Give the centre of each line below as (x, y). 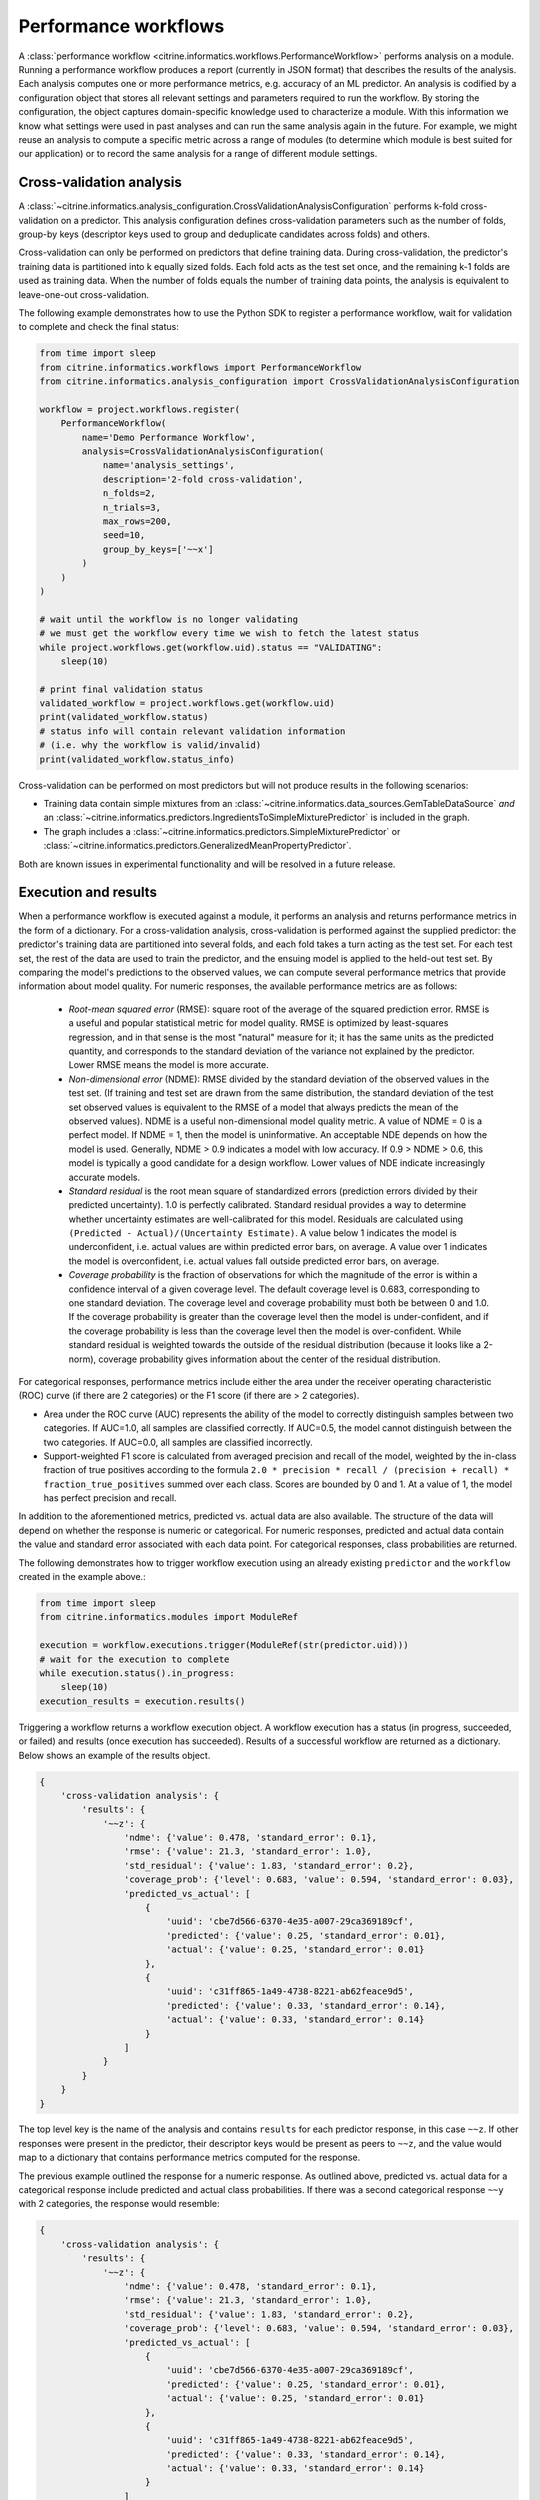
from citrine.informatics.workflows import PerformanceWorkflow (200, 367)
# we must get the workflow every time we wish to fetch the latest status (229, 633)
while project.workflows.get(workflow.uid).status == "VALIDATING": (211, 647)
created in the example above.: (82, 1577)
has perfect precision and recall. (110, 1498)
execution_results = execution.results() (142, 1701)
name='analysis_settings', (168, 465)
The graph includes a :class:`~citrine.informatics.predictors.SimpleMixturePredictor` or (222, 831)
